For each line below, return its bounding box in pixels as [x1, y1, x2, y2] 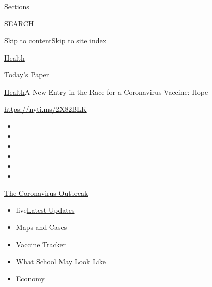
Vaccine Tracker [16, 239, 66, 249]
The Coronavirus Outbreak [4, 187, 88, 198]
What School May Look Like [16, 256, 106, 267]
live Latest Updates [16, 205, 75, 215]
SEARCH [4, 18, 34, 28]
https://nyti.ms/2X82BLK [4, 103, 87, 114]
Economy [16, 273, 45, 283]
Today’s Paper [4, 69, 49, 80]
